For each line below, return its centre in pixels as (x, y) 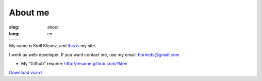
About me (29, 13)
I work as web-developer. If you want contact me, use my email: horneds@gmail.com (94, 54)
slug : (14, 27)
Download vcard (25, 72)
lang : (14, 33)
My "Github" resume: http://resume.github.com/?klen (74, 64)
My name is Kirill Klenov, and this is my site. (53, 46)
